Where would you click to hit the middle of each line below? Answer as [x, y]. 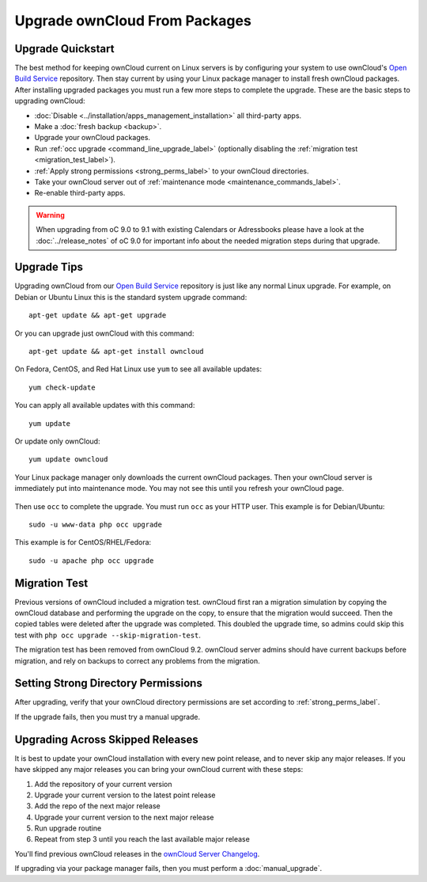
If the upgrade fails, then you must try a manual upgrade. [108, 717]
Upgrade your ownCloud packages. [92, 138]
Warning [50, 215]
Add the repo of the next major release [98, 806]
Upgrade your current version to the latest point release [125, 795]
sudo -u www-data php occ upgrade [95, 524]
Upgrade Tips [49, 267]
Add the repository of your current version [103, 784]
